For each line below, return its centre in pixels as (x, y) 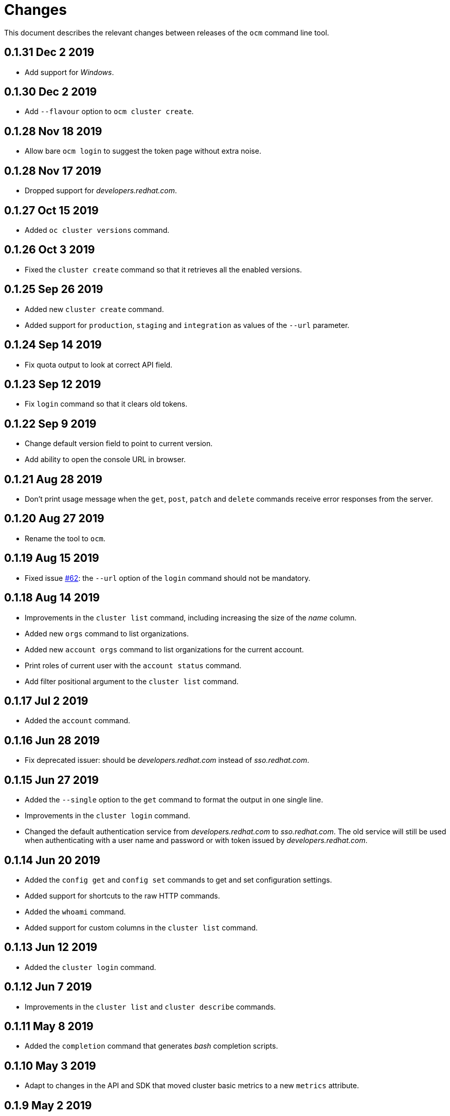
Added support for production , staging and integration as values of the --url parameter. (187, 325)
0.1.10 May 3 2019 (50, 1066)
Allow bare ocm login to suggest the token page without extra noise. (143, 151)
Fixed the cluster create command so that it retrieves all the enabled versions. (163, 269)
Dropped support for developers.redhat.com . (101, 191)
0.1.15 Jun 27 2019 (51, 780)
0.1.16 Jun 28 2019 (52, 740)
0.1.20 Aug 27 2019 (54, 519)
